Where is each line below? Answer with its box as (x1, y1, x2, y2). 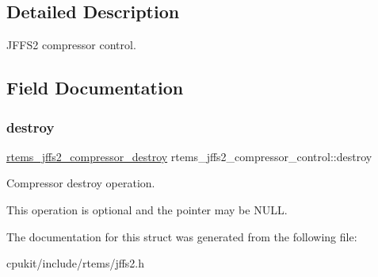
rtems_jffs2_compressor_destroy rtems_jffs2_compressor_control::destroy (6, 148, 372, 164)
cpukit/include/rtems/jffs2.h (6, 255, 145, 271)
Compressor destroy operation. (6, 175, 155, 191)
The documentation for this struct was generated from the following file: (6, 228, 357, 244)
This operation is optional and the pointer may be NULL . (6, 201, 288, 217)
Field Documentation (6, 75, 184, 100)
